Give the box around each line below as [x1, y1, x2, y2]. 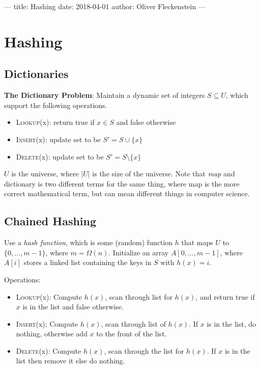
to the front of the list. [96, 328, 167, 339]
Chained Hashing [4, 213, 97, 229]
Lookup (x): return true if [16, 117, 95, 127]
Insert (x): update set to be [16, 134, 101, 144]
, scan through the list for [104, 345, 184, 356]
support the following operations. [4, 99, 107, 110]
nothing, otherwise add [16, 328, 88, 339]
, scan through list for [105, 291, 173, 302]
